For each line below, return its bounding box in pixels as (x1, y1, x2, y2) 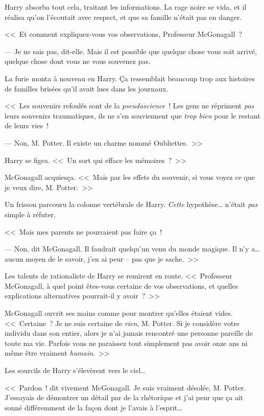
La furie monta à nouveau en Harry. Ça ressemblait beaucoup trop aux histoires (5, 73, 255, 83)
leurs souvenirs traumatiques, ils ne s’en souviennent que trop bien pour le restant (5, 110, 260, 121)
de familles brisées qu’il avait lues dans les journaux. (5, 83, 169, 94)
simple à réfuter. (5, 209, 56, 219)
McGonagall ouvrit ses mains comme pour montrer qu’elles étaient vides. (5, 308, 233, 318)
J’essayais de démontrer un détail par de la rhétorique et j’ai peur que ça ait (5, 392, 244, 403)
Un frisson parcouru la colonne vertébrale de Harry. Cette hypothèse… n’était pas (5, 199, 258, 210)
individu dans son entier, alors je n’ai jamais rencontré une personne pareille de (5, 328, 253, 338)
